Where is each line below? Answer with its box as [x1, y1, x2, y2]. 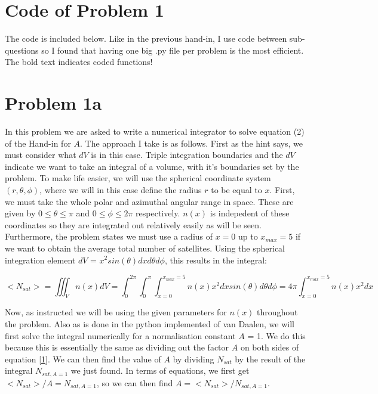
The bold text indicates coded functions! [5, 55, 153, 68]
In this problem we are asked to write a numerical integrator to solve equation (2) [5, 125, 305, 138]
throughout [257, 306, 298, 318]
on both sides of [240, 341, 299, 353]
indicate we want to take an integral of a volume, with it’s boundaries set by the [5, 160, 299, 172]
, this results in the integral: [164, 253, 268, 266]
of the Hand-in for [5, 136, 71, 149]
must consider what [5, 148, 76, 161]
